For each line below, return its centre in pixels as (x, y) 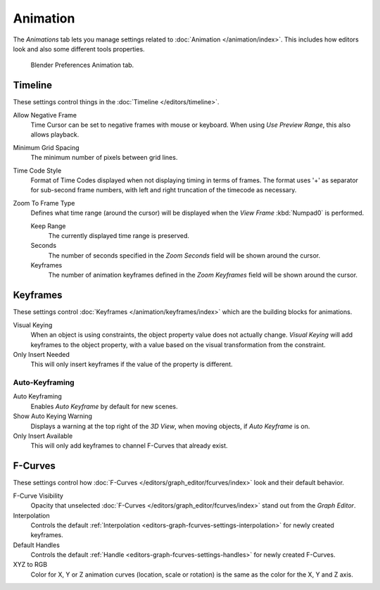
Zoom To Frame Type (44, 203)
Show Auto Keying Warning (53, 416)
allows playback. (55, 134)
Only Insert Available (43, 436)
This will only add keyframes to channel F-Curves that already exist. (129, 446)
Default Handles (36, 545)
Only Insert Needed (42, 354)
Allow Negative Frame (45, 115)
